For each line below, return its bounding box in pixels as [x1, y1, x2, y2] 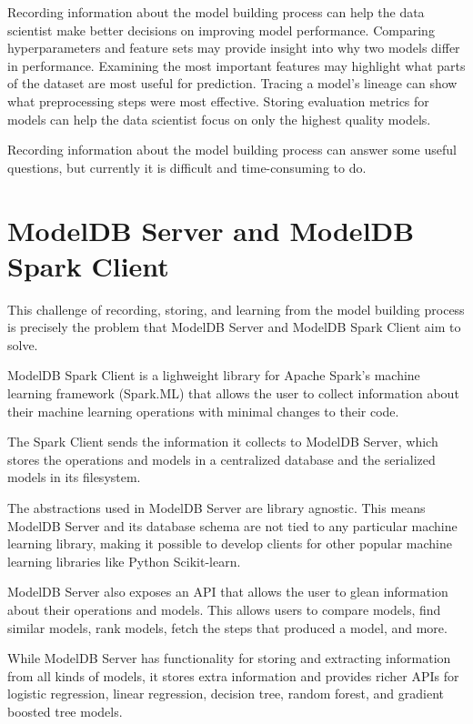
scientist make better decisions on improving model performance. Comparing [7, 20, 435, 39]
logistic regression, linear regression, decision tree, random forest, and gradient [7, 684, 445, 703]
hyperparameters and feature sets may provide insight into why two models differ [7, 38, 460, 57]
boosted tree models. [7, 701, 123, 720]
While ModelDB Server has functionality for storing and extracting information [7, 649, 451, 668]
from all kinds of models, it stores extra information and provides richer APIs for [7, 666, 459, 685]
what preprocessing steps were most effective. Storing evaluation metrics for [7, 91, 429, 110]
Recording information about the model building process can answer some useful [7, 140, 457, 159]
